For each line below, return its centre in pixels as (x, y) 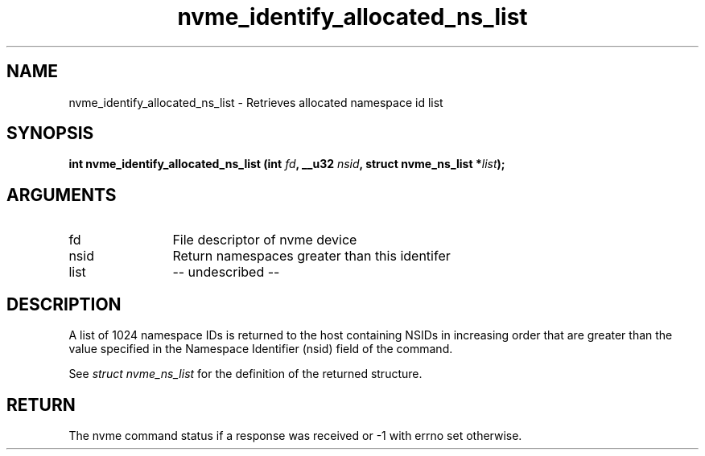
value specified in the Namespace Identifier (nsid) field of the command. (261, 349)
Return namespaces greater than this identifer (311, 256)
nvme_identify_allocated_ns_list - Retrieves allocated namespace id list (256, 102)
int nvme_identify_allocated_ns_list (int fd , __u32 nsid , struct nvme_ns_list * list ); (287, 164)
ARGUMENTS (62, 195)
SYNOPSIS (50, 134)
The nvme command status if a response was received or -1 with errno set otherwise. (295, 435)
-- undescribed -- (226, 272)
